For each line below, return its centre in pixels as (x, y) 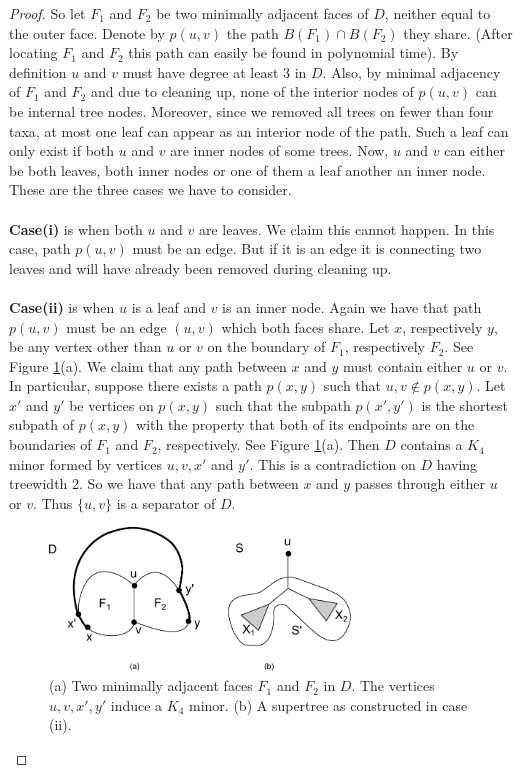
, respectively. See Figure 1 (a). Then (268, 444)
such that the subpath (283, 404)
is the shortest (465, 404)
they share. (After (458, 32)
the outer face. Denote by (87, 32)
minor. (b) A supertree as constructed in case (328, 704)
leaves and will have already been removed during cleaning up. (200, 267)
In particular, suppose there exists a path (135, 385)
